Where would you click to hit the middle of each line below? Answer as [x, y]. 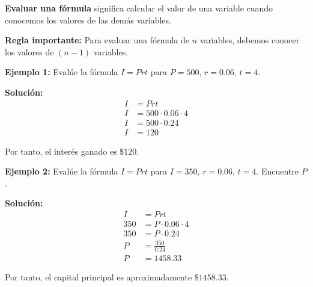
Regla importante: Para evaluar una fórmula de [97, 40]
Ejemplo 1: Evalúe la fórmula [62, 72]
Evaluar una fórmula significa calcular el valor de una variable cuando [139, 8]
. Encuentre [277, 171]
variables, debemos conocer [250, 40]
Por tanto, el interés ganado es [61, 151]
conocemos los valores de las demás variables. [88, 20]
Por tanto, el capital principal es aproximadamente [99, 276]
